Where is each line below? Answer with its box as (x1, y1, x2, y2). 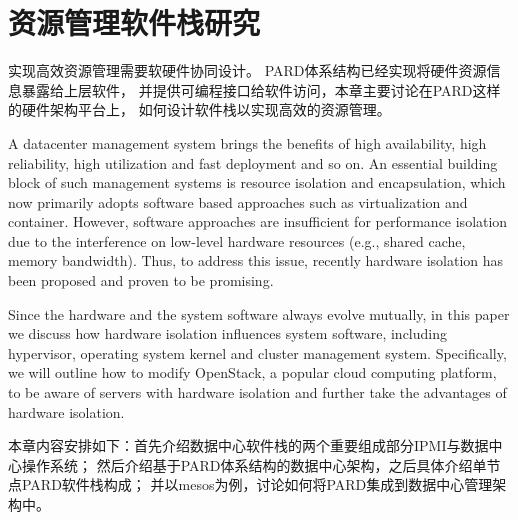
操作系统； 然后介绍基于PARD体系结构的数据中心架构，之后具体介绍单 (21, 454, 487, 475)
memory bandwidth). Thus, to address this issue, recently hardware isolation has (8, 250, 504, 271)
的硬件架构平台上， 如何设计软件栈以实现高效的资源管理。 (8, 99, 391, 120)
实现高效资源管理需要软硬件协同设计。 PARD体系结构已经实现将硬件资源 (8, 60, 487, 81)
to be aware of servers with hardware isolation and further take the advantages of (8, 382, 507, 403)
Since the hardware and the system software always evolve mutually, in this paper (8, 303, 510, 324)
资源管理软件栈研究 (8, 2, 261, 43)
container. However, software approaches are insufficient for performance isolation (8, 211, 508, 232)
